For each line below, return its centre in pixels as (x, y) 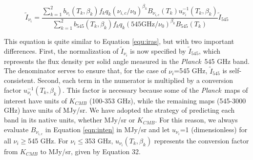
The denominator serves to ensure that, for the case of (85, 70)
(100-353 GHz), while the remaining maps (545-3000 (168, 100)
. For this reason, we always (196, 120)
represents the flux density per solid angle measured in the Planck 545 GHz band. (127, 61)
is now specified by (158, 50)
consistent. (20, 80)
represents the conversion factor (201, 140)
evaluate (16, 129)
